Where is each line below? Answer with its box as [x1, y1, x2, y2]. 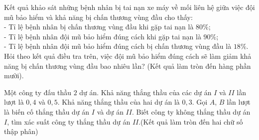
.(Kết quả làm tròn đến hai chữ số [138, 116, 243, 127]
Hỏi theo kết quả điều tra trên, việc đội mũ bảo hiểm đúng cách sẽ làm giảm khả [4, 50, 252, 61]
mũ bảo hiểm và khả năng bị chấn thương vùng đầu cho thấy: [4, 11, 193, 22]
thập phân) [4, 126, 38, 137]
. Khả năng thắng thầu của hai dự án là [57, 97, 180, 107]
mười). [4, 70, 24, 81]
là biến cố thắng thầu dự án [4, 106, 90, 117]
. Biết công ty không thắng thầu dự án [131, 106, 251, 117]
